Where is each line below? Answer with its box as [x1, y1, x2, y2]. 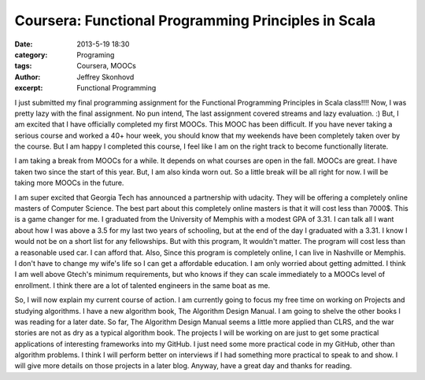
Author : [14, 72, 41, 82]
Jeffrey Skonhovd [76, 72, 135, 82]
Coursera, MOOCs [76, 61, 137, 71]
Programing [76, 50, 115, 59]
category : [14, 50, 48, 59]
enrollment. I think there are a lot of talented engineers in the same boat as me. [14, 280, 271, 290]
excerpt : [14, 83, 43, 93]
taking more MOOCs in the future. [14, 178, 124, 188]
